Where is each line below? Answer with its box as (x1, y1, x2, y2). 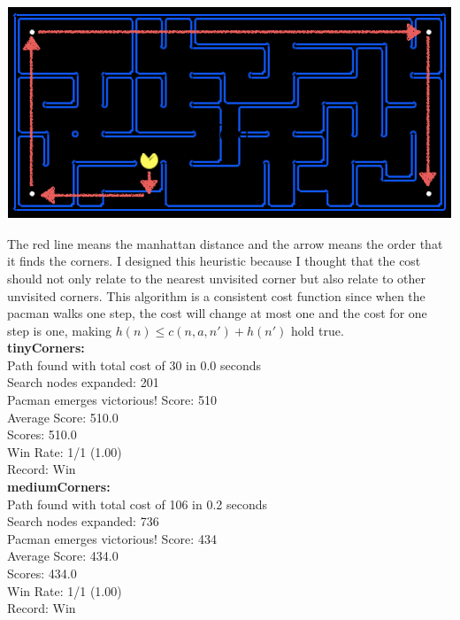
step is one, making (7, 321, 111, 339)
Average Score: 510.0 (7, 407, 119, 426)
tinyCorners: (7, 338, 85, 357)
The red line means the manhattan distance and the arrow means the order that (7, 234, 443, 252)
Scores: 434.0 (7, 564, 77, 583)
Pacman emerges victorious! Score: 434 (7, 529, 217, 547)
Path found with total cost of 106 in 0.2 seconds (7, 494, 268, 513)
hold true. (290, 321, 344, 339)
